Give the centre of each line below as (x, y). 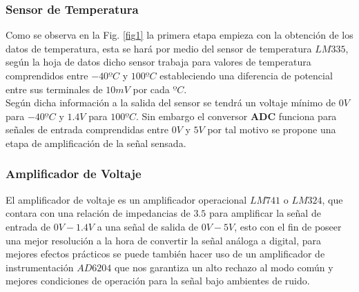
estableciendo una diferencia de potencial (246, 75)
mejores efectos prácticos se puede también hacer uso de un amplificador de (165, 254)
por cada (151, 89)
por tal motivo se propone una (272, 129)
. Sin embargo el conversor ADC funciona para (236, 116)
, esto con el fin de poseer (288, 226)
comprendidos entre (47, 75)
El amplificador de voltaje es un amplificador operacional (126, 199)
